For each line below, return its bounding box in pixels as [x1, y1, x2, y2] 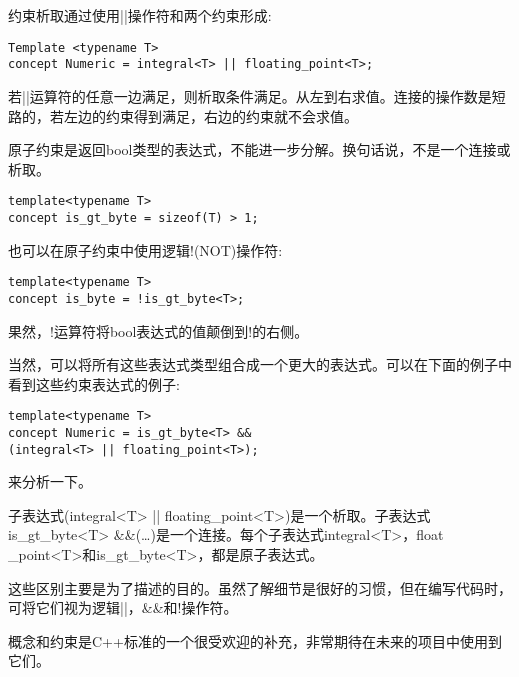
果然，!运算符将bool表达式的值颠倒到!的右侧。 [8, 320, 309, 341]
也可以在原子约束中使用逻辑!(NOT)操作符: [8, 239, 283, 260]
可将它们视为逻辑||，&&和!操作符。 [8, 597, 238, 618]
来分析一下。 [8, 471, 92, 492]
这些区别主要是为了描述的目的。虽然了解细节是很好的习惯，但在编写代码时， [8, 577, 512, 598]
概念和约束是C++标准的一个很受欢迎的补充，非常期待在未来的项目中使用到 [8, 630, 502, 651]
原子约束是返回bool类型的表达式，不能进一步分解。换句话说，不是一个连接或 [8, 139, 511, 160]
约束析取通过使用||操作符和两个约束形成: [8, 5, 272, 25]
